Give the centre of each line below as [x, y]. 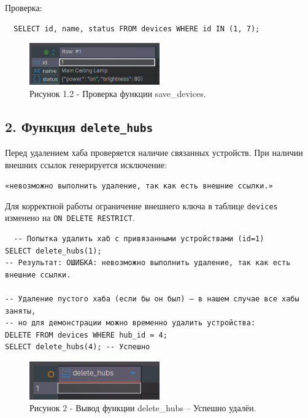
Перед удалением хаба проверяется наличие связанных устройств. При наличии [154, 152]
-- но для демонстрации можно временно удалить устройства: [130, 323]
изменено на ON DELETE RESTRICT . [70, 218]
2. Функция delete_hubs [79, 126]
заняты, [21, 311]
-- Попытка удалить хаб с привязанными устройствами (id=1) [139, 239]
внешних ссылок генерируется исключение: [86, 164]
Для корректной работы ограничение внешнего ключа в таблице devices [141, 205]
